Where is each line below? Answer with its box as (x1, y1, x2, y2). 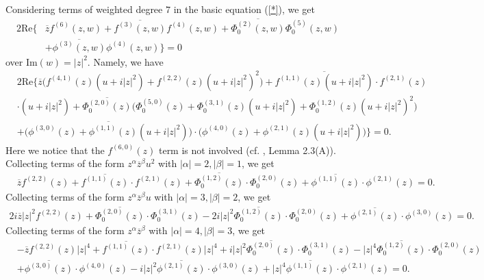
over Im (5, 54, 38, 68)
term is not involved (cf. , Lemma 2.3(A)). (158, 142, 336, 157)
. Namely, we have (87, 54, 164, 68)
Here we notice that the (5, 142, 105, 157)
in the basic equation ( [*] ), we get (173, 2, 315, 16)
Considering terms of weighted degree (5, 2, 163, 16)
